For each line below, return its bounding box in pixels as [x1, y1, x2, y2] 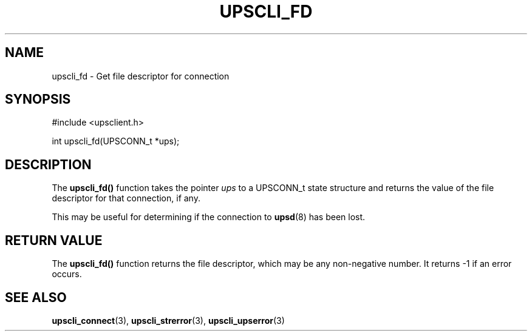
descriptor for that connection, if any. [52, 193, 200, 204]
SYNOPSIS [5, 92, 71, 107]
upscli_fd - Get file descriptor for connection [52, 70, 230, 81]
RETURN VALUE [5, 232, 103, 248]
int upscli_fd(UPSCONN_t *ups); [52, 136, 180, 147]
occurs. [52, 269, 82, 280]
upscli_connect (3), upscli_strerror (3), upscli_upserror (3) [52, 315, 285, 326]
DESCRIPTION [5, 156, 92, 172]
